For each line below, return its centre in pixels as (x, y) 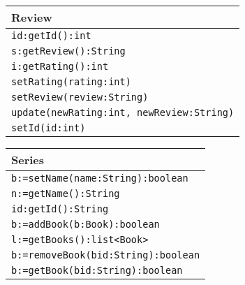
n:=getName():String (66, 193)
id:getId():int (51, 36)
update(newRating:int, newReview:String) (123, 112)
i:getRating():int (60, 66)
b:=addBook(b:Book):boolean (86, 224)
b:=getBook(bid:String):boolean (97, 270)
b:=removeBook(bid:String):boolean (106, 255)
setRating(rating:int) (71, 82)
